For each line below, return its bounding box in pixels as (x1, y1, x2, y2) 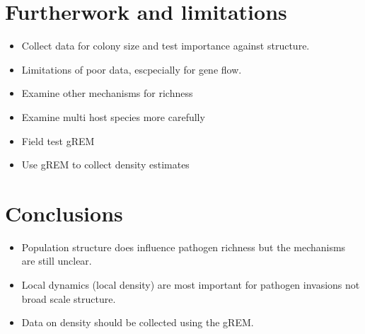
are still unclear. (21, 253, 92, 268)
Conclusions (5, 198, 123, 227)
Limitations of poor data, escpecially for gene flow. (21, 62, 242, 76)
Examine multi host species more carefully (21, 109, 205, 124)
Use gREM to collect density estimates (21, 157, 190, 172)
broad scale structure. (21, 291, 116, 306)
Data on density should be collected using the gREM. (21, 315, 254, 330)
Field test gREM (21, 133, 95, 148)
